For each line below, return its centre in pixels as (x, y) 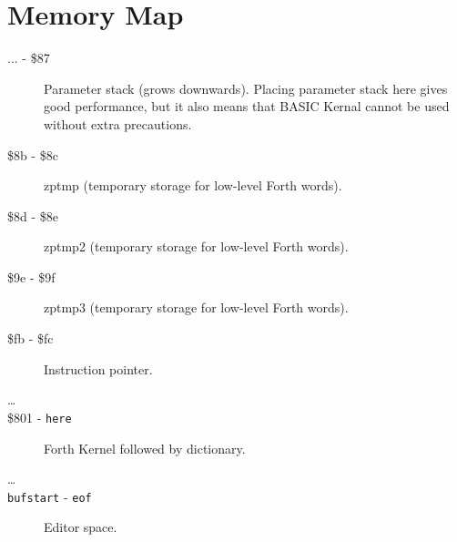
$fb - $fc (30, 338)
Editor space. (81, 527)
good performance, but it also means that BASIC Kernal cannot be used (247, 106)
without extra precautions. (118, 123)
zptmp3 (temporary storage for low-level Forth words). (196, 307)
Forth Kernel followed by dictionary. (145, 448)
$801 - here (40, 417)
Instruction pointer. (98, 368)
